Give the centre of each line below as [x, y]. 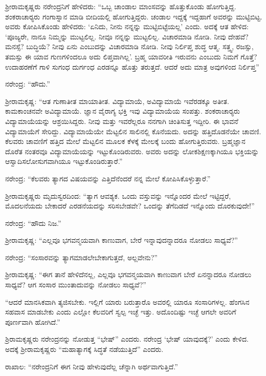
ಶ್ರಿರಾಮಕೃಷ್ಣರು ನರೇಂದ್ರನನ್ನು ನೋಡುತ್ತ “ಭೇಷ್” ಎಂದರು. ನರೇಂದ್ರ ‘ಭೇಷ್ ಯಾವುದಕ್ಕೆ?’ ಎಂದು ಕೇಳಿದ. [127, 339]
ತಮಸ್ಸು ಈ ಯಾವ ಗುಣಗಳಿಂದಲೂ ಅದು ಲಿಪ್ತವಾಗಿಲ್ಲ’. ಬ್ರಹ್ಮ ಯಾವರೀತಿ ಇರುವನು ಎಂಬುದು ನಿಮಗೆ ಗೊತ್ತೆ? [131, 56]
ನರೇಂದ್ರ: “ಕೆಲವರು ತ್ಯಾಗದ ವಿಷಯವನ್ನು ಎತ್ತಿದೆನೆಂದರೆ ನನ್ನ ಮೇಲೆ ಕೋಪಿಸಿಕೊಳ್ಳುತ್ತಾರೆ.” [108, 178]
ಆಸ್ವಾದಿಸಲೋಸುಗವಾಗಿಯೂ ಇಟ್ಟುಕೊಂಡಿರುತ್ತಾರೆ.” [64, 161]
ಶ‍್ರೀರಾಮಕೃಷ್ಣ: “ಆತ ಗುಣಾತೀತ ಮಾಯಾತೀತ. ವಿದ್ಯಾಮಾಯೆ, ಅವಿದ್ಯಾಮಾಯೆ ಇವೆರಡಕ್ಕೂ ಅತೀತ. [117, 101]
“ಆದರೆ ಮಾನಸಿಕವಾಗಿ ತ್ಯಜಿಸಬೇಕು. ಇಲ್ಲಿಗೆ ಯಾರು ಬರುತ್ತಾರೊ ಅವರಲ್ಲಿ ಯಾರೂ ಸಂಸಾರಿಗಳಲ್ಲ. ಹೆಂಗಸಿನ [127, 301]
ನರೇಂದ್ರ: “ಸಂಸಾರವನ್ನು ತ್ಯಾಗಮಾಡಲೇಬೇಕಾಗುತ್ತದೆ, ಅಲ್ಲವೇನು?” [81, 257]
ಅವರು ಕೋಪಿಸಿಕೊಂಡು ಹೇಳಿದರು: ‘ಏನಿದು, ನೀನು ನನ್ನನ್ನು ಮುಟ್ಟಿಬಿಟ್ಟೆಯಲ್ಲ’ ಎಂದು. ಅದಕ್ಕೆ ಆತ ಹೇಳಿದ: [127, 26]
